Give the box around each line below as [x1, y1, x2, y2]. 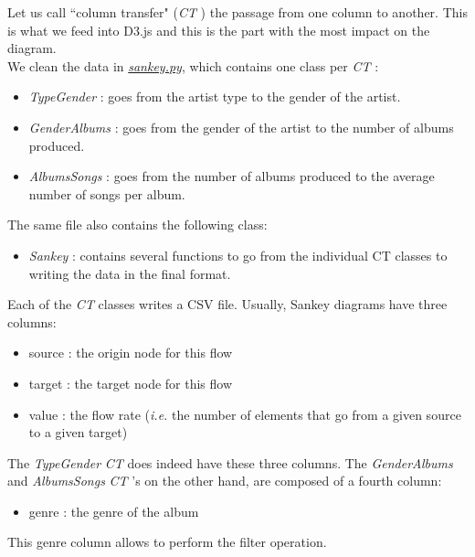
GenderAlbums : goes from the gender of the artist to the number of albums [28, 117, 454, 136]
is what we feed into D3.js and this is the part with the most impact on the [7, 20, 430, 39]
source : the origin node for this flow [28, 343, 233, 362]
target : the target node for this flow [28, 373, 233, 392]
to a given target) [28, 423, 128, 442]
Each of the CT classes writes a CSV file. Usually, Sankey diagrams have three [7, 295, 448, 314]
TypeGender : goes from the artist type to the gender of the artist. [28, 87, 401, 106]
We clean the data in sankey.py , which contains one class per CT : [7, 56, 379, 75]
